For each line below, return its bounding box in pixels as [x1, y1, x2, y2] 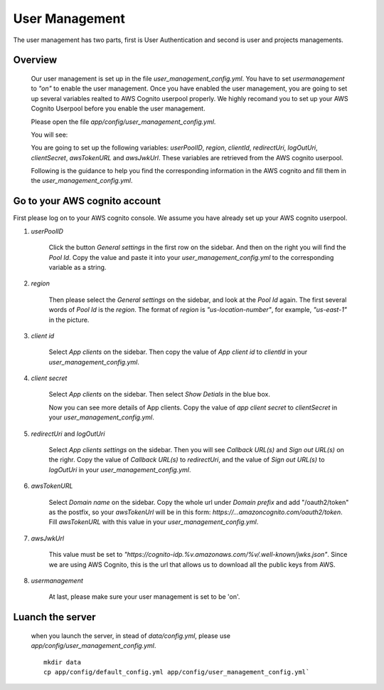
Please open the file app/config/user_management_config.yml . [31, 117, 216, 126]
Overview [13, 54, 58, 66]
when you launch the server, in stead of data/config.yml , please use [31, 631, 231, 640]
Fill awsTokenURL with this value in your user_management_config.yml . [48, 518, 259, 526]
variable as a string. [48, 263, 107, 271]
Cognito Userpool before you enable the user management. [31, 104, 206, 113]
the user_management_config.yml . [31, 177, 133, 185]
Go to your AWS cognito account [13, 195, 161, 207]
